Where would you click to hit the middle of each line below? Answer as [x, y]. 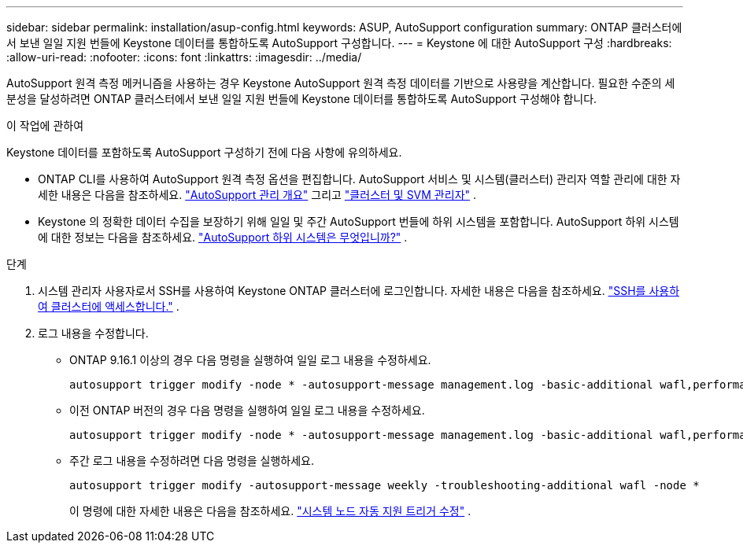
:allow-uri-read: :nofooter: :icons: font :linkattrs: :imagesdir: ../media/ [184, 57]
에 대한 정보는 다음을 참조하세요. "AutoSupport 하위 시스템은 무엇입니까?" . [223, 237]
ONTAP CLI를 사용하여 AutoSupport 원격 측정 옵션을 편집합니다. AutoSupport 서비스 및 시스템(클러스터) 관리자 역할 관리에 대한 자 [359, 179]
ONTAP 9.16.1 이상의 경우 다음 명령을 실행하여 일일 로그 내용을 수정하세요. [250, 360]
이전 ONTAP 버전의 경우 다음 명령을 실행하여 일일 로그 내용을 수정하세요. [247, 410]
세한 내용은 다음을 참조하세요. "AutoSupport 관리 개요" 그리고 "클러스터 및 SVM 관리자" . [257, 195]
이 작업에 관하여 [45, 125]
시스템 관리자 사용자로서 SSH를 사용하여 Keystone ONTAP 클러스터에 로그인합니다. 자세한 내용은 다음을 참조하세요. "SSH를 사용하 [359, 291]
